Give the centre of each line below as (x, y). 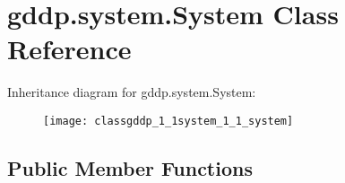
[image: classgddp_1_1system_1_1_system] (168, 121)
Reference (69, 49)
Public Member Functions (130, 167)
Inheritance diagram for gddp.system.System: (132, 92)
